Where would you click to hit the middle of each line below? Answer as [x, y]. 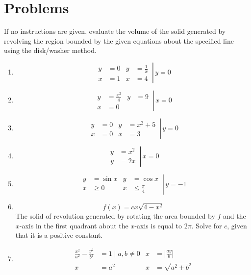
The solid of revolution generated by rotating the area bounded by [115, 215]
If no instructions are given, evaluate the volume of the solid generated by [115, 31]
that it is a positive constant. [59, 235]
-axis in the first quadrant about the [74, 225]
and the [235, 215]
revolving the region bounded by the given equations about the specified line [119, 40]
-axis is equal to [158, 225]
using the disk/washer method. [50, 50]
